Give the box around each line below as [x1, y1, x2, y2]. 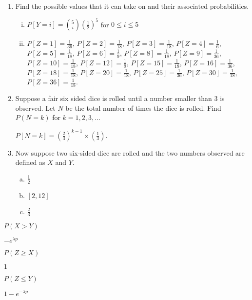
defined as [15, 157, 45, 167]
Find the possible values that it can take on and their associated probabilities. [15, 1, 249, 11]
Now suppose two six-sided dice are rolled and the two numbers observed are [15, 147, 245, 158]
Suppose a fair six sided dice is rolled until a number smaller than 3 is [15, 93, 225, 103]
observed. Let [15, 102, 56, 113]
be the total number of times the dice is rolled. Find [65, 102, 221, 113]
